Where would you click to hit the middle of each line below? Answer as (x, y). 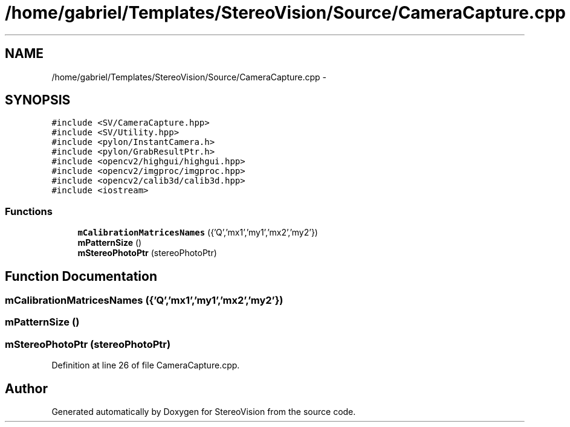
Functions (29, 211)
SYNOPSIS (38, 100)
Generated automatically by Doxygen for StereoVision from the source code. (204, 412)
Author (26, 388)
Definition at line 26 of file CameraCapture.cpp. (146, 365)
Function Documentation (81, 276)
